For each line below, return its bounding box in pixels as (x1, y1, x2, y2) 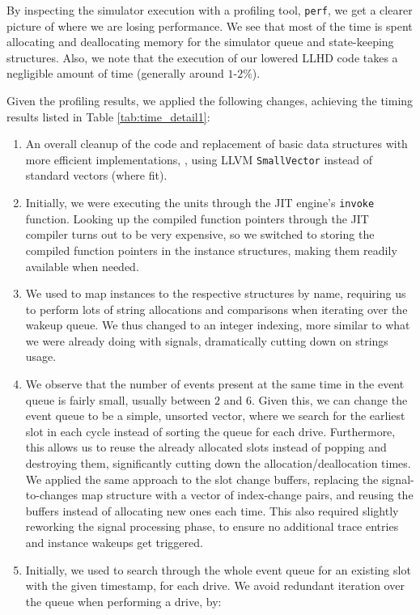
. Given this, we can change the (251, 391, 408, 408)
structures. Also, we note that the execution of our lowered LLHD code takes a (6, 49, 398, 66)
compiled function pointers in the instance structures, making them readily (25, 241, 397, 258)
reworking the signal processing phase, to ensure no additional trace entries (25, 518, 399, 535)
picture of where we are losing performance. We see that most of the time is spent (6, 17, 413, 34)
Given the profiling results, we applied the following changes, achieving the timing (6, 92, 414, 109)
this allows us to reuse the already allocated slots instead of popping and (25, 439, 387, 456)
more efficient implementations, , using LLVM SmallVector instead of (25, 151, 373, 168)
